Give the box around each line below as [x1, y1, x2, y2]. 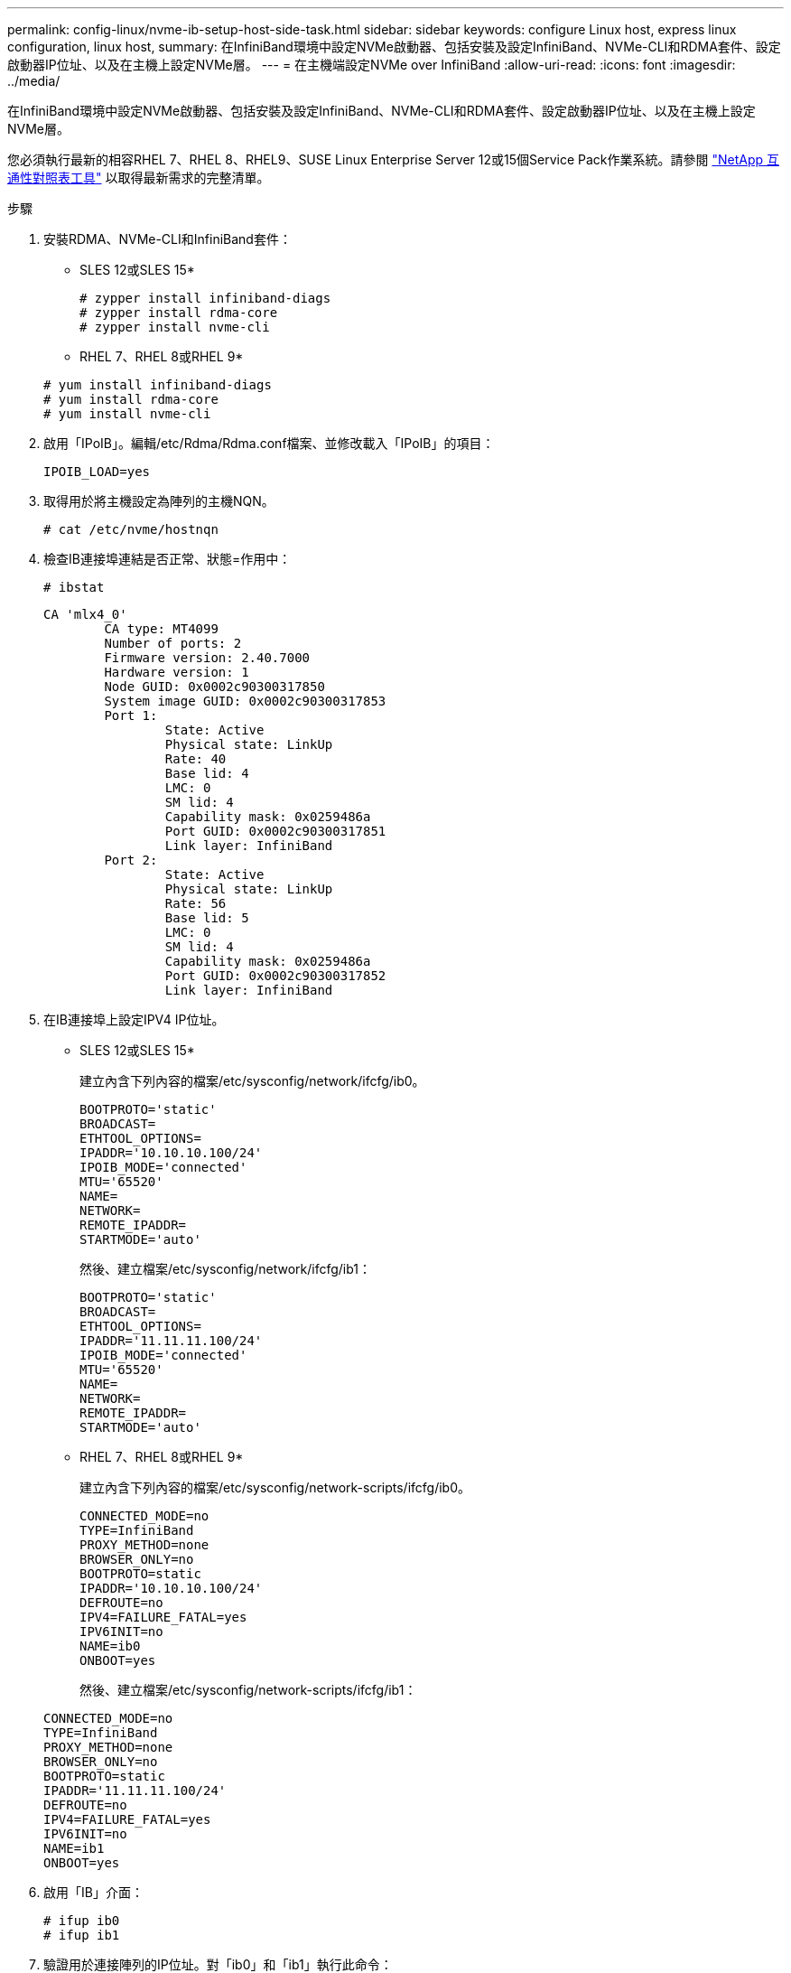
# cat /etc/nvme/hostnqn [43, 522, 219, 537]
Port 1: [104, 708, 158, 723]
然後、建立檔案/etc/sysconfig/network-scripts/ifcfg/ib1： [79, 1682, 417, 1697]
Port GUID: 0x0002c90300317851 [164, 824, 386, 838]
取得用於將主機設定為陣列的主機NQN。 [43, 493, 275, 509]
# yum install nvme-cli [43, 407, 211, 421]
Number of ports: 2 [104, 636, 242, 650]
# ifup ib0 [43, 1913, 120, 1928]
